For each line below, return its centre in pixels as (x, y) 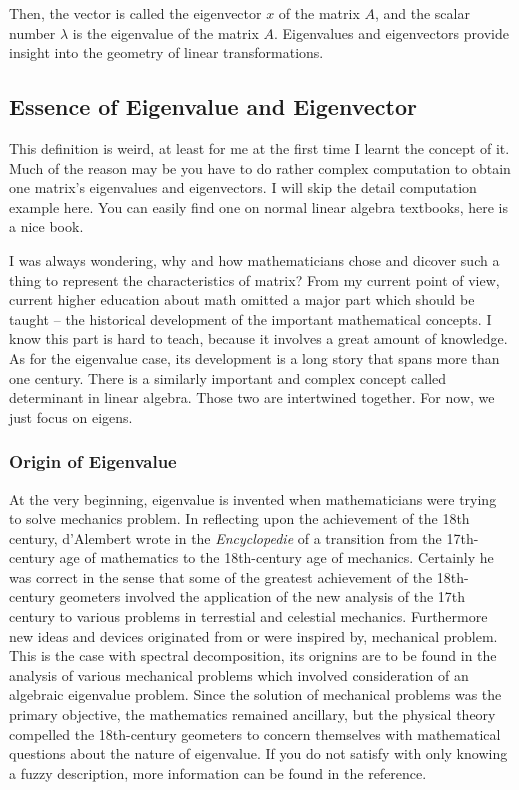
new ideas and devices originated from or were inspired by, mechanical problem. (253, 635)
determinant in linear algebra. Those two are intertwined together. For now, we (252, 397)
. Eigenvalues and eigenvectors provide (391, 32)
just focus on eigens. (71, 416)
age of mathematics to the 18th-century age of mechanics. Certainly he (276, 557)
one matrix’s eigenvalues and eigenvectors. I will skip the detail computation (243, 187)
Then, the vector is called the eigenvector (135, 13)
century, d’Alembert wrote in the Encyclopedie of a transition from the (225, 537)
